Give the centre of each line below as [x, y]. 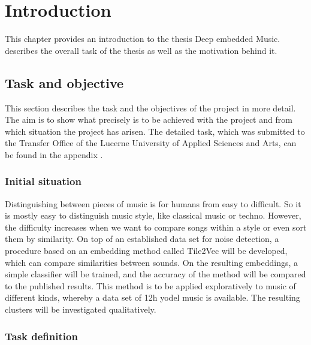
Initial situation [43, 181]
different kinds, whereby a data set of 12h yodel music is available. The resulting [153, 297]
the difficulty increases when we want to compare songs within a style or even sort [156, 227]
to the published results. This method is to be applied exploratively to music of [150, 285]
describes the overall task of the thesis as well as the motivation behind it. [141, 50]
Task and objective [64, 82]
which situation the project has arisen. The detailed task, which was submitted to [155, 131]
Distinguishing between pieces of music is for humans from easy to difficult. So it [153, 203]
